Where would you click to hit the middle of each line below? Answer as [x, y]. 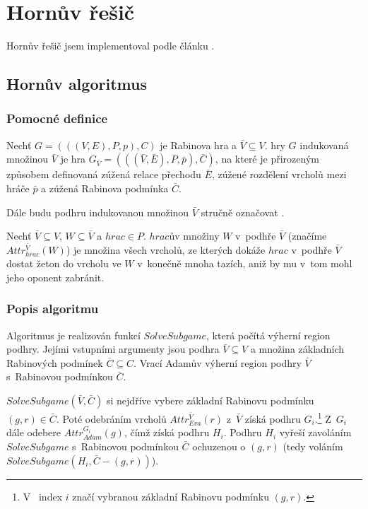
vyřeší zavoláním [315, 432]
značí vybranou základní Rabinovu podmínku [171, 496]
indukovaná [324, 145]
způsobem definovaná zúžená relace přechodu [104, 174]
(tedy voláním [313, 446]
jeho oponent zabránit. [55, 277]
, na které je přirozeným [267, 159]
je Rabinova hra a [198, 145]
